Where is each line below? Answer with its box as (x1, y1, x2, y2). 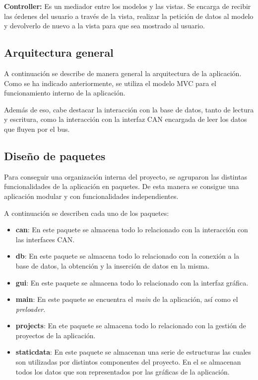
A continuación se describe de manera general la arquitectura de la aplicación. (4, 68, 242, 78)
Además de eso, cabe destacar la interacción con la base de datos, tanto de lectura (4, 104, 254, 114)
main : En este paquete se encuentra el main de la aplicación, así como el (15, 294, 238, 304)
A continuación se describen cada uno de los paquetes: (4, 207, 169, 218)
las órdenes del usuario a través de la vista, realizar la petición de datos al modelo (4, 10, 254, 21)
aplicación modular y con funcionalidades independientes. (4, 190, 179, 201)
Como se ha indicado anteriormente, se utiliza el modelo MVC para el (4, 78, 217, 88)
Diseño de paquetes (4, 148, 106, 163)
